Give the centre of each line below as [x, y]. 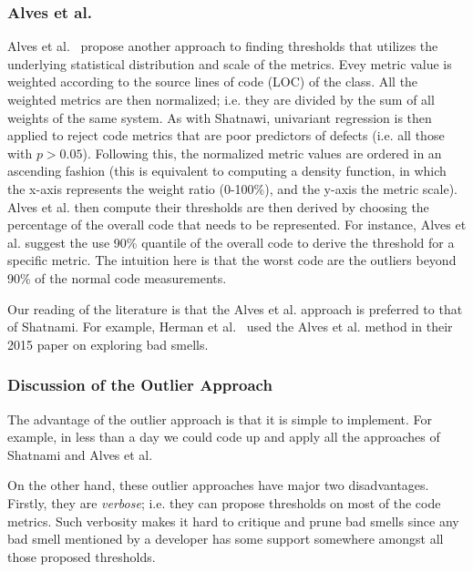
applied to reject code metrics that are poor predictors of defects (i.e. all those [226, 135]
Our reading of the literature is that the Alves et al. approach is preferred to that [235, 308]
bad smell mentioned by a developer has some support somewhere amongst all [226, 539]
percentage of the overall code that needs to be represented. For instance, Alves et [237, 225]
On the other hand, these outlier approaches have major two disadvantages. [218, 485]
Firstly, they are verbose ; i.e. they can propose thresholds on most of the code [224, 502]
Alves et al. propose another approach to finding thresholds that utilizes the [223, 46]
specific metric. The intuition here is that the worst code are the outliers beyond [232, 260]
